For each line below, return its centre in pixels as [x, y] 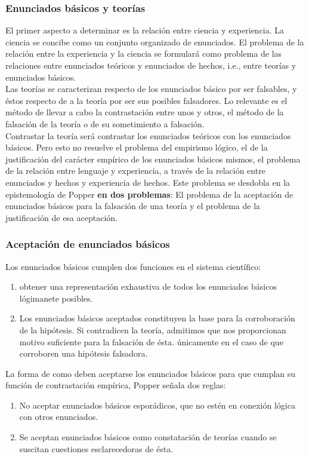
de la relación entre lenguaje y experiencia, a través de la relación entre [135, 171]
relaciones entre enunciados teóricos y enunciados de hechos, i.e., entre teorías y [151, 65]
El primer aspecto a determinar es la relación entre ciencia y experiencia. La [145, 30]
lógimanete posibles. [56, 298]
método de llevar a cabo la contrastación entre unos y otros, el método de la [145, 112]
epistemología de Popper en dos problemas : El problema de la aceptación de [149, 194]
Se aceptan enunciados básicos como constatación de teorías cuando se [148, 437]
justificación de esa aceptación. [61, 217]
